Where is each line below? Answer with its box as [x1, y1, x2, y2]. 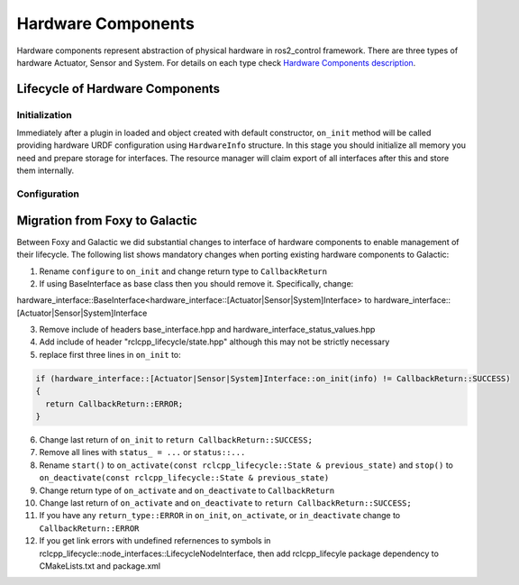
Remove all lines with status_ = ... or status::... [39, 447, 246, 458]
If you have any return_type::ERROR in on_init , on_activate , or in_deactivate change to [39, 510, 401, 521]
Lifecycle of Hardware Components [16, 81, 221, 96]
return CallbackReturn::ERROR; [45, 398, 184, 409]
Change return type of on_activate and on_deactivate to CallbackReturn [39, 485, 335, 496]
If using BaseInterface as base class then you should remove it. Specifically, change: [39, 278, 354, 288]
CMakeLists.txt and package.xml [39, 560, 161, 571]
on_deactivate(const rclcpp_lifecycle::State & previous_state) [39, 473, 330, 483]
